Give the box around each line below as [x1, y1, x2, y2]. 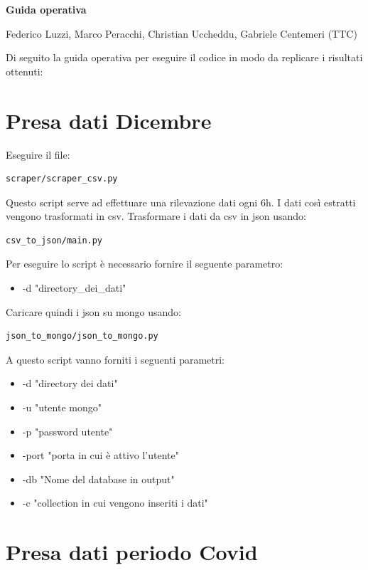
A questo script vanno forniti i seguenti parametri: [6, 352, 225, 366]
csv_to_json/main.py [6, 235, 103, 246]
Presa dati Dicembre [6, 105, 212, 134]
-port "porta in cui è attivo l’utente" [22, 448, 179, 463]
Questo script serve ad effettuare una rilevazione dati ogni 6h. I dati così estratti [6, 194, 356, 209]
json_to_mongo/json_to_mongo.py [6, 331, 158, 342]
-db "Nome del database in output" [22, 471, 175, 486]
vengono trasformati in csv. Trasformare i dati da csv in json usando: [6, 209, 307, 223]
